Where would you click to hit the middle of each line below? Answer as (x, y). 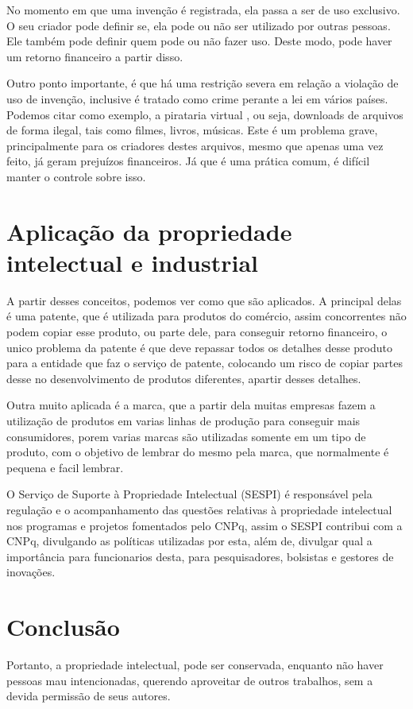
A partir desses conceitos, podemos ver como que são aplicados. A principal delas (204, 300)
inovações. (31, 572)
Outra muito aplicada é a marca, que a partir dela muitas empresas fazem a (191, 405)
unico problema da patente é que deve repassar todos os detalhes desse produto (199, 347)
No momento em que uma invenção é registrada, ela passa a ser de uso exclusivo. (203, 10)
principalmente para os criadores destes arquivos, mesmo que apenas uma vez (195, 145)
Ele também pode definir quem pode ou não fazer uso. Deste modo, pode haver (199, 41)
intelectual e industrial (133, 262)
